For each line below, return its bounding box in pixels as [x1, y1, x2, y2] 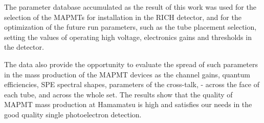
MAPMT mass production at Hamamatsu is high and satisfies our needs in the [4, 99, 252, 110]
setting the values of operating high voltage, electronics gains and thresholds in [4, 31, 252, 42]
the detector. [4, 42, 44, 52]
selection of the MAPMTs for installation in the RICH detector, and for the [4, 11, 241, 22]
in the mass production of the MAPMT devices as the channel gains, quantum [4, 69, 250, 79]
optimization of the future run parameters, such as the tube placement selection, [4, 22, 257, 32]
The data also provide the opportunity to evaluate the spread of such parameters [4, 58, 258, 69]
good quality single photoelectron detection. [4, 109, 142, 119]
